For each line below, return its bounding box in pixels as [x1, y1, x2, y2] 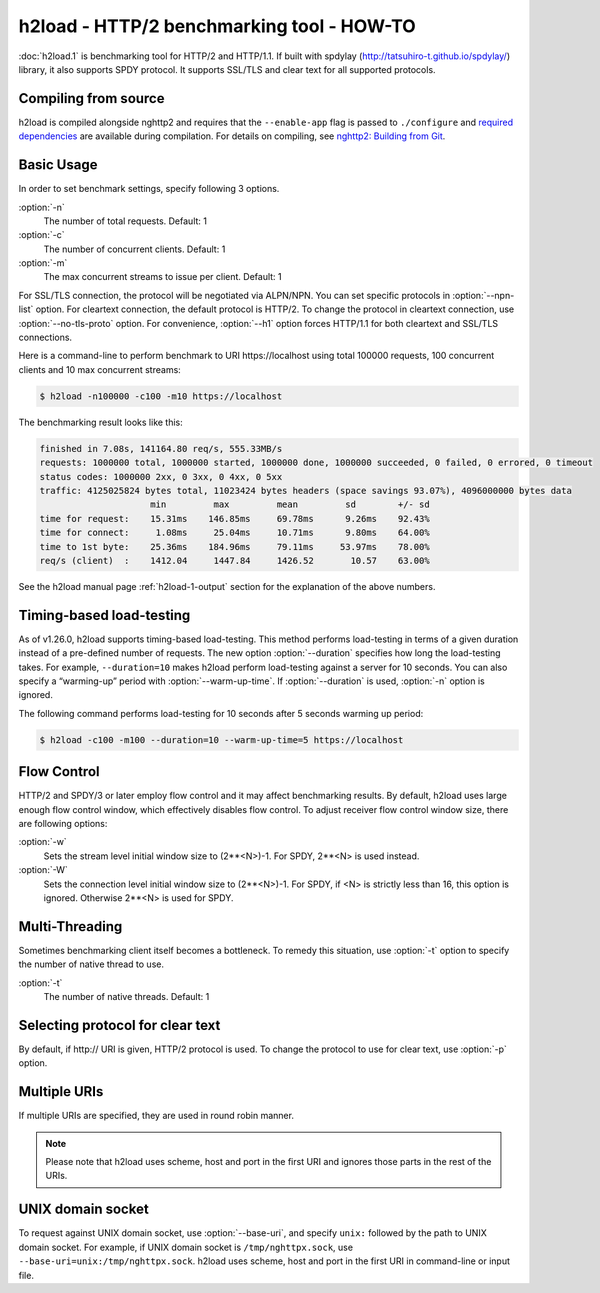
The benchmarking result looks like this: [18, 416, 184, 428]
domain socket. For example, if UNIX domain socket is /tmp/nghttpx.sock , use [18, 1241, 354, 1253]
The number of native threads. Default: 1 [43, 991, 210, 1003]
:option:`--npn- [451, 289, 515, 301]
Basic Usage [18, 156, 98, 174]
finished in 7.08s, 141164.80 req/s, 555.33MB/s [39, 443, 283, 454]
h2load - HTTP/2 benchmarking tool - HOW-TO [18, 15, 417, 37]
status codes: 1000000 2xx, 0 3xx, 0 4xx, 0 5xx [39, 471, 283, 482]
